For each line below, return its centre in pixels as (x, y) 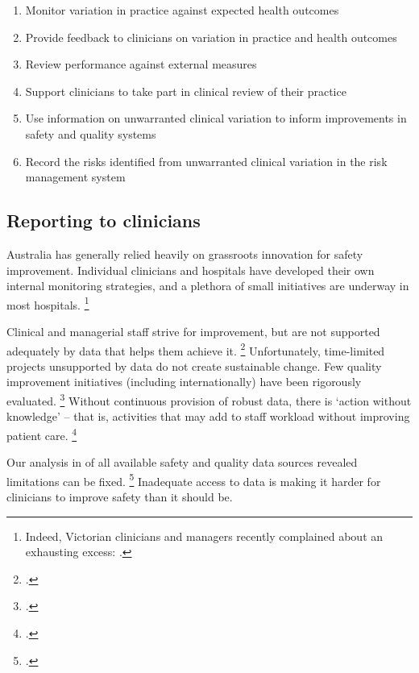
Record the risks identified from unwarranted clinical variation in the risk (206, 161)
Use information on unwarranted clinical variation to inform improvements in (216, 118)
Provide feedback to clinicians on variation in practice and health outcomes (211, 37)
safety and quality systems (91, 133)
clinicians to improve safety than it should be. (120, 496)
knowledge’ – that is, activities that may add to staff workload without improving (208, 416)
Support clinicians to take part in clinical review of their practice (186, 91)
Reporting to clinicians (104, 220)
